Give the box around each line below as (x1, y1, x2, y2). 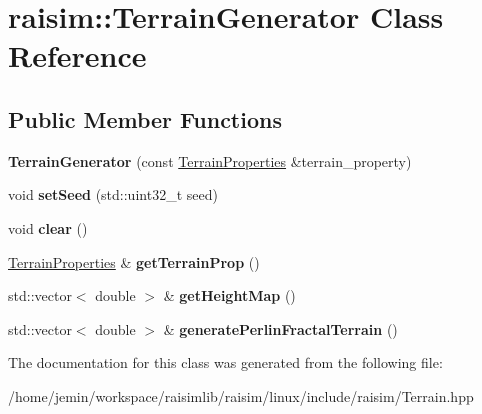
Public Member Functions (8, 103, 282, 134)
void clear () (8, 217, 88, 238)
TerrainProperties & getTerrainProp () (8, 251, 260, 272)
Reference (8, 35, 147, 76)
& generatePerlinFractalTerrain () (163, 318, 398, 339)
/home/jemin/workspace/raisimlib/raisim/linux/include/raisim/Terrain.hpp (8, 385, 474, 406)
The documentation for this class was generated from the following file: (8, 352, 443, 373)
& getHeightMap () (163, 285, 296, 306)
